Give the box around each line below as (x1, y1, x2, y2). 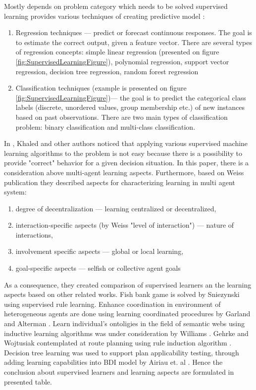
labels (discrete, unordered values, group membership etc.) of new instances (15, 102, 245, 112)
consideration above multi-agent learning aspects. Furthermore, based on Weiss (4, 167, 244, 177)
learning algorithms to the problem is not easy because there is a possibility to (4, 147, 242, 158)
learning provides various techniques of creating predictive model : (4, 10, 205, 21)
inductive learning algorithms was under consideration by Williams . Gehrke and (4, 328, 249, 338)
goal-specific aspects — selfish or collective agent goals (15, 263, 181, 273)
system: (4, 187, 27, 197)
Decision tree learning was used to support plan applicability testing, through (4, 347, 239, 357)
